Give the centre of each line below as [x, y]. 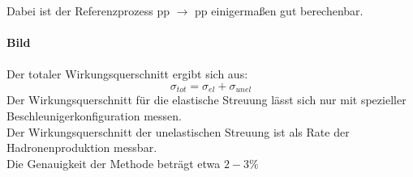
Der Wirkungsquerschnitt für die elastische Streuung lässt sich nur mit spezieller [206, 100]
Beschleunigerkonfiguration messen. [94, 116]
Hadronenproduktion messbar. [82, 147]
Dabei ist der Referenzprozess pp [88, 11]
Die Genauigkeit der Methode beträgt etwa [114, 163]
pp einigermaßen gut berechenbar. [279, 11]
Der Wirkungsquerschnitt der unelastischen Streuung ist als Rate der [178, 131]
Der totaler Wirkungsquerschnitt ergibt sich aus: [127, 74]
